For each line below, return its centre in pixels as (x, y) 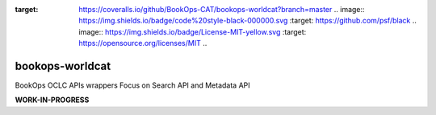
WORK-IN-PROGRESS (52, 100)
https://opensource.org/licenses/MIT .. (143, 43)
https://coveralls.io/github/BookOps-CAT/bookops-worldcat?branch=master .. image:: (222, 9)
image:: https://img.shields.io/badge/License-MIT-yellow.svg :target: (193, 31)
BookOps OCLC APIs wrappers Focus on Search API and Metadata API (132, 85)
